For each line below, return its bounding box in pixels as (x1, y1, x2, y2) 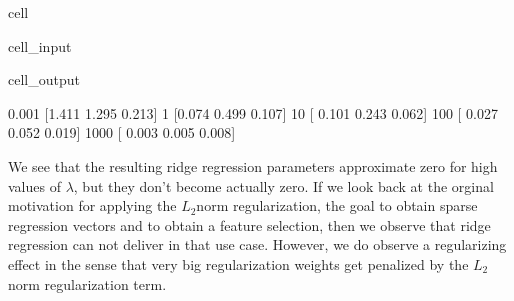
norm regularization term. (8, 273, 167, 294)
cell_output (8, 69, 80, 90)
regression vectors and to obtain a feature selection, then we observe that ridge (8, 214, 491, 235)
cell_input (8, 35, 72, 56)
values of (8, 175, 61, 196)
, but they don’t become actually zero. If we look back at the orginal (73, 175, 494, 196)
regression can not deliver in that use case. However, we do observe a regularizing (8, 234, 507, 255)
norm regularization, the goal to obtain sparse (196, 195, 478, 216)
